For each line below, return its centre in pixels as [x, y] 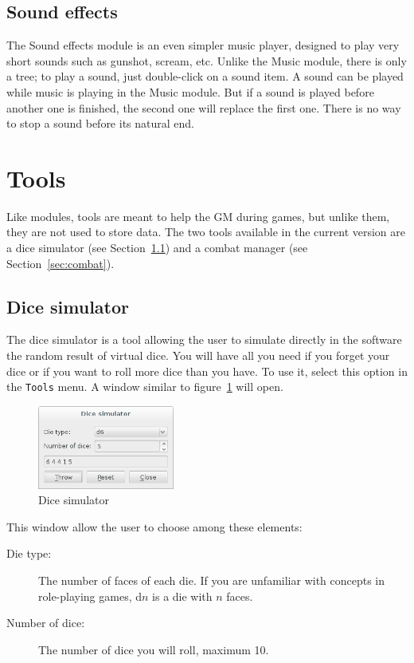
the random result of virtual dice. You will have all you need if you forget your [198, 355]
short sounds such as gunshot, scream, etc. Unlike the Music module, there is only [207, 60]
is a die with [182, 596]
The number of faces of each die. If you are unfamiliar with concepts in [212, 580]
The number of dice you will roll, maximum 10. [154, 649]
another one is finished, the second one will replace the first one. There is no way [204, 107]
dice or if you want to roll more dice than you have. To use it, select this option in [207, 371]
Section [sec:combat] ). [61, 263]
